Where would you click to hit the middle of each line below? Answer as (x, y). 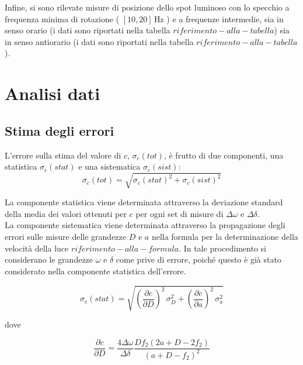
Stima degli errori (60, 130)
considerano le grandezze (49, 259)
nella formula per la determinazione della (225, 237)
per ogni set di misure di (180, 213)
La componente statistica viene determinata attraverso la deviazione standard (144, 202)
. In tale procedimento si (222, 248)
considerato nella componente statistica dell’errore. (95, 271)
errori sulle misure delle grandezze (65, 237)
